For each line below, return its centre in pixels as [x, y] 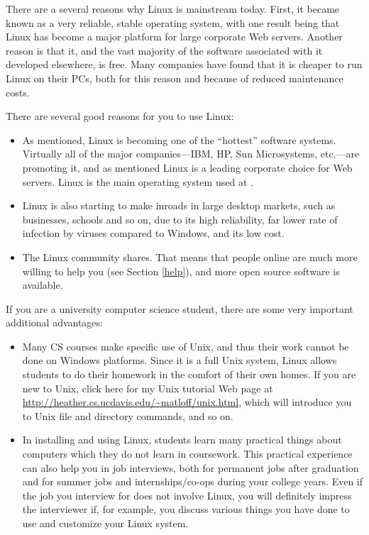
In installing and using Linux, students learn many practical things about [182, 440]
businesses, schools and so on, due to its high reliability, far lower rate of [180, 219]
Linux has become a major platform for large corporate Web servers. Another [174, 37]
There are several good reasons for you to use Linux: [120, 116]
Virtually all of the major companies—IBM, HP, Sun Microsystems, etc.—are [191, 154]
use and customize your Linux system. [105, 523]
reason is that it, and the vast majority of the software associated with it [164, 50]
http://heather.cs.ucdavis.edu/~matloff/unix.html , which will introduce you [187, 402]
